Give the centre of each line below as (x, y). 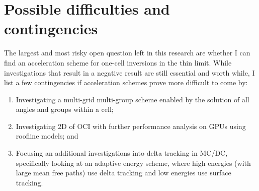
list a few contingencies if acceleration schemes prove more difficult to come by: (126, 82)
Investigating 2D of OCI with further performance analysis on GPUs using (131, 126)
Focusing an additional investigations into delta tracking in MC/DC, (122, 153)
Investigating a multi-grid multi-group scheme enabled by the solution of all (133, 99)
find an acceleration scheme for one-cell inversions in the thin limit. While (118, 62)
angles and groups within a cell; (65, 109)
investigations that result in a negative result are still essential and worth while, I (129, 72)
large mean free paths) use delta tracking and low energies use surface (123, 173)
